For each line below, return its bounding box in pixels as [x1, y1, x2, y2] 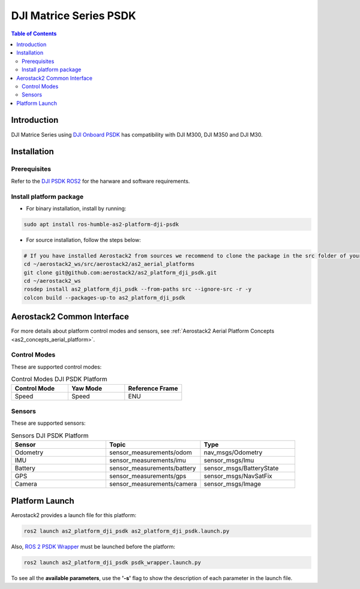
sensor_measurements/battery [109, 464, 196, 473]
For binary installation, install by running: [26, 204, 127, 212]
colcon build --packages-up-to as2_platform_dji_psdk [23, 294, 185, 301]
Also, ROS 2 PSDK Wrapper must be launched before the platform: [11, 543, 176, 550]
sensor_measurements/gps [109, 472, 187, 481]
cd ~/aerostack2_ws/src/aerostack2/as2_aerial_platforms [23, 261, 195, 268]
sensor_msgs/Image [203, 480, 261, 488]
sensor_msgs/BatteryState [203, 464, 279, 473]
